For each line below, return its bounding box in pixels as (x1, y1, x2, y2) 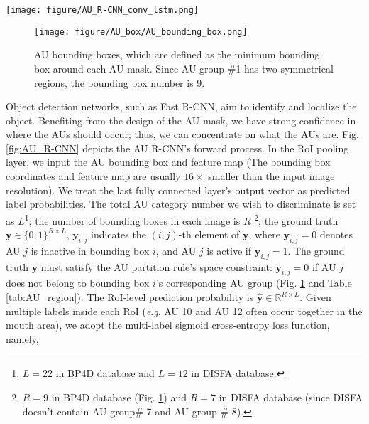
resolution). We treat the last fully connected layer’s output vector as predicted (6, 182, 351, 197)
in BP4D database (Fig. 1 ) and (51, 390, 187, 405)
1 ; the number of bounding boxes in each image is (24, 211, 241, 228)
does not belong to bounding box (6, 275, 150, 290)
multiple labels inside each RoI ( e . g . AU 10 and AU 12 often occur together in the (6, 303, 363, 318)
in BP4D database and (55, 366, 155, 381)
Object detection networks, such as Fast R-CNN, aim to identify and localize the (6, 99, 357, 114)
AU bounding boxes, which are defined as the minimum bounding (34, 47, 320, 62)
